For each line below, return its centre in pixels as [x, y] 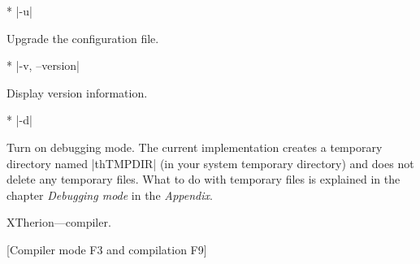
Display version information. [77, 92]
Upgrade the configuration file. [83, 38]
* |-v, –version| [43, 65]
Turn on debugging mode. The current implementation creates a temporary [195, 147]
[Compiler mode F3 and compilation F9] [107, 249]
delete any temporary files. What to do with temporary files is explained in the [204, 179]
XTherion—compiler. [59, 222]
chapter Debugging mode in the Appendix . [110, 195]
